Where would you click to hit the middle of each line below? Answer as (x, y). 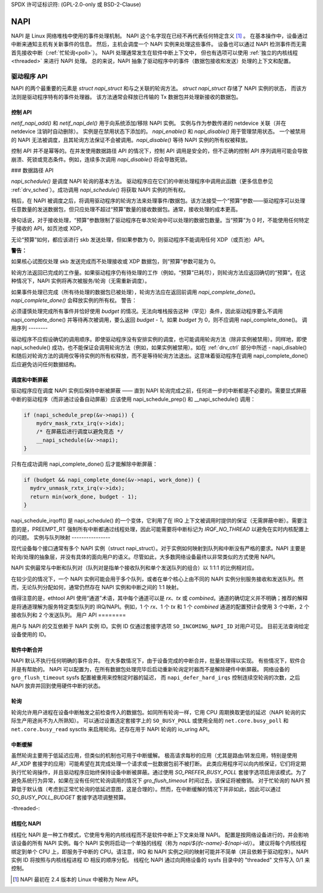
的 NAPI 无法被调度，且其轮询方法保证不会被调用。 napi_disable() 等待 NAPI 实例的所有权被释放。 (131, 140)
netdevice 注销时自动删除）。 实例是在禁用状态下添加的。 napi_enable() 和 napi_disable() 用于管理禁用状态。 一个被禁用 (159, 131)
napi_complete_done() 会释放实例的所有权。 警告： (74, 300)
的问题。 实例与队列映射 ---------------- (61, 537)
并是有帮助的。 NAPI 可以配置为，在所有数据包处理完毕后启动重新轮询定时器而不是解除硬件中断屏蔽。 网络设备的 (150, 669)
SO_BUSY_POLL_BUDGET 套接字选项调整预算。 (70, 797)
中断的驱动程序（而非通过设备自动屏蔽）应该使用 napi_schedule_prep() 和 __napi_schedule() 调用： (133, 399)
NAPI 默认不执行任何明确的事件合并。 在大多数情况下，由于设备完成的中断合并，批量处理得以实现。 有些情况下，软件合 (158, 661)
